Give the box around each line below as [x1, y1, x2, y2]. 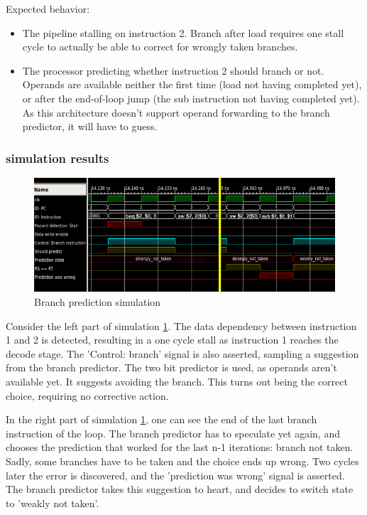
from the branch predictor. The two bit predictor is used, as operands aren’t [6, 360, 337, 375]
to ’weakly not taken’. [6, 495, 99, 510]
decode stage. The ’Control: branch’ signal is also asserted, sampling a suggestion [6, 346, 359, 361]
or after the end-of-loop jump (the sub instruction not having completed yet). [22, 90, 360, 105]
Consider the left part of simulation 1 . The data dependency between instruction [6, 318, 357, 333]
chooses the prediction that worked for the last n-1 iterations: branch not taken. [6, 440, 354, 455]
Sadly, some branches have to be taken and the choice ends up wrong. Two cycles [6, 454, 359, 468]
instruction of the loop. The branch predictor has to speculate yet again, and [6, 425, 340, 440]
